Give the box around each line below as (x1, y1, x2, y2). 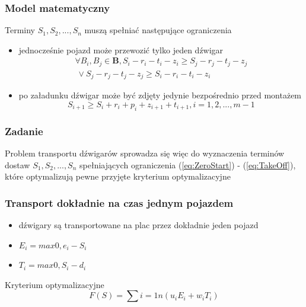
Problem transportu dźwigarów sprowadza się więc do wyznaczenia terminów (5, 146, 285, 159)
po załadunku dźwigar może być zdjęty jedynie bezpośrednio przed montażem (18, 89, 302, 101)
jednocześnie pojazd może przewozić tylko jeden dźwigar (18, 43, 224, 56)
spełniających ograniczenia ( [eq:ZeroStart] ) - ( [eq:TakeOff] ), (79, 158, 296, 171)
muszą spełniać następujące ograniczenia (84, 24, 232, 36)
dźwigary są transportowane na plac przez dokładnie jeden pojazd (18, 218, 259, 231)
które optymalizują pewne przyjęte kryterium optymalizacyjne (5, 170, 231, 183)
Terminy (5, 24, 35, 36)
